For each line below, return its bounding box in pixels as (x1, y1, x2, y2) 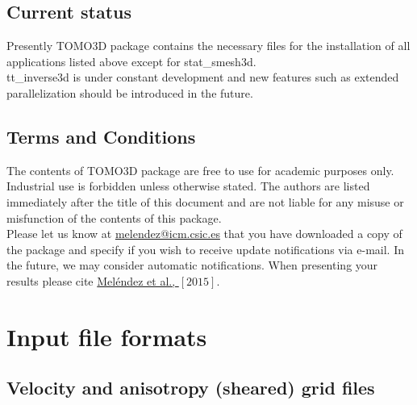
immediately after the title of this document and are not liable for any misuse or (6, 193, 404, 210)
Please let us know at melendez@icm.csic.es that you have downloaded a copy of (6, 225, 402, 242)
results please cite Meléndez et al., (6, 272, 176, 289)
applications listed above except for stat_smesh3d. (6, 52, 256, 69)
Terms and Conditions (6, 123, 196, 148)
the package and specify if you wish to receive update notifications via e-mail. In (6, 240, 404, 257)
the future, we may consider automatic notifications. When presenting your (6, 257, 378, 273)
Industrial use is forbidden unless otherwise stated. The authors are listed (6, 177, 370, 194)
